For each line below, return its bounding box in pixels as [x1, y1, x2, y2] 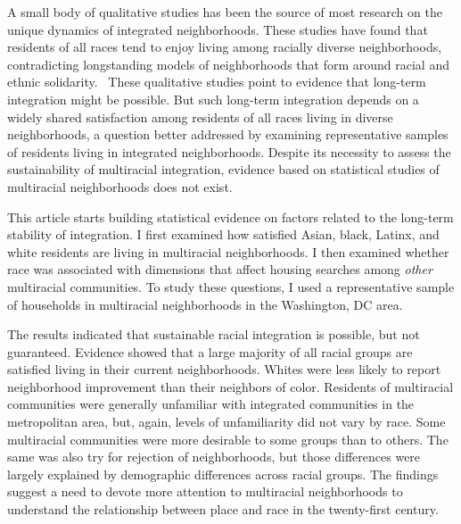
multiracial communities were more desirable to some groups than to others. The [7, 429, 449, 448]
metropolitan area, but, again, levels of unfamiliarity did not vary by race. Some [7, 412, 446, 431]
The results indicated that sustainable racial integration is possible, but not [7, 325, 420, 344]
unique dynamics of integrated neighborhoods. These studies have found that [7, 20, 428, 38]
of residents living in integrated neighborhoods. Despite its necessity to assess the [7, 142, 451, 161]
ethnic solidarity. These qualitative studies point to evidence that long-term [7, 72, 426, 91]
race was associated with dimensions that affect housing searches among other [7, 260, 432, 279]
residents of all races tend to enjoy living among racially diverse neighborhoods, [7, 37, 442, 56]
